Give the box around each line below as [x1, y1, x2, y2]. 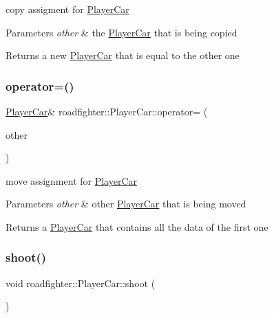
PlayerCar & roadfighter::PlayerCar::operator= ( [6, 104, 208, 118]
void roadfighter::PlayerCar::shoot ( [6, 275, 156, 290]
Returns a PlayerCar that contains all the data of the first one [6, 219, 268, 234]
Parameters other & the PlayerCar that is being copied [6, 25, 238, 39]
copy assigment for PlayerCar [6, 2, 129, 16]
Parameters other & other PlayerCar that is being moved [6, 196, 246, 211]
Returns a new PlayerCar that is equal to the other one [6, 48, 240, 63]
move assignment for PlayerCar [6, 173, 138, 188]
